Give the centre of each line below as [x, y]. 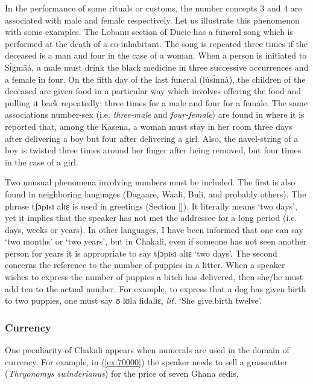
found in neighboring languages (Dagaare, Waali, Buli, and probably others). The [156, 194]
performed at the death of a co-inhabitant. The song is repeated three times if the [156, 43]
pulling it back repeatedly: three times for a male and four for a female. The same [156, 102]
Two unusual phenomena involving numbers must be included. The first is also [150, 182]
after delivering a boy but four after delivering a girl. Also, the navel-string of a [152, 138]
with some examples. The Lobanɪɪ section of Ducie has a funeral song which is [149, 32]
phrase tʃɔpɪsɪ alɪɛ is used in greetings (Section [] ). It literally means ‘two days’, [151, 206]
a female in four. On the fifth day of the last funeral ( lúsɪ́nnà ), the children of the [155, 79]
